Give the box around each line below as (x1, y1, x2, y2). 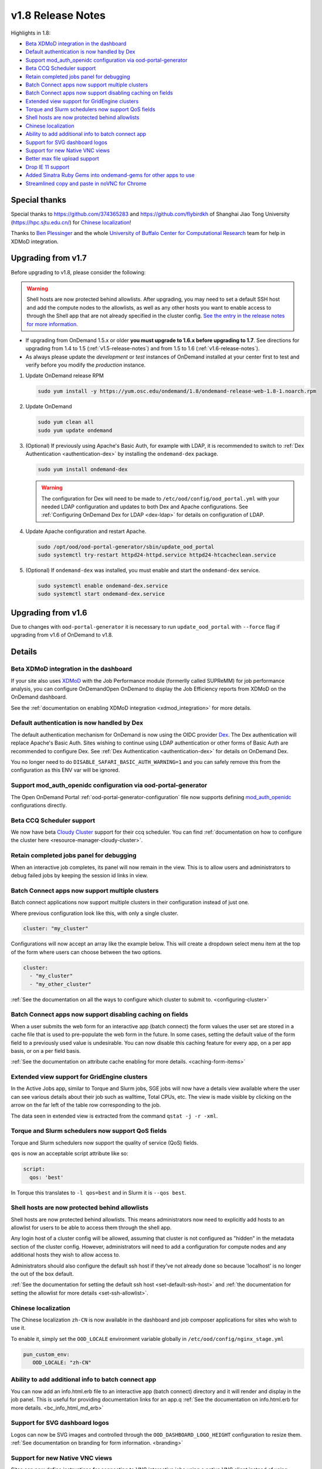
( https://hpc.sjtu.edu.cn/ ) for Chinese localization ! (11, 219, 131, 226)
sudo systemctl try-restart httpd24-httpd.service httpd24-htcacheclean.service (38, 552, 276, 558)
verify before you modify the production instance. (25, 361, 146, 368)
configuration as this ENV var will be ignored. (11, 767, 120, 774)
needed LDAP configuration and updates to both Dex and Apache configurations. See (41, 503, 249, 510)
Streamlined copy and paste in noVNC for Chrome (25, 180, 147, 187)
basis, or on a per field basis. (11, 1047, 82, 1054)
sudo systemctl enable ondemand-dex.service (38, 582, 168, 589)
